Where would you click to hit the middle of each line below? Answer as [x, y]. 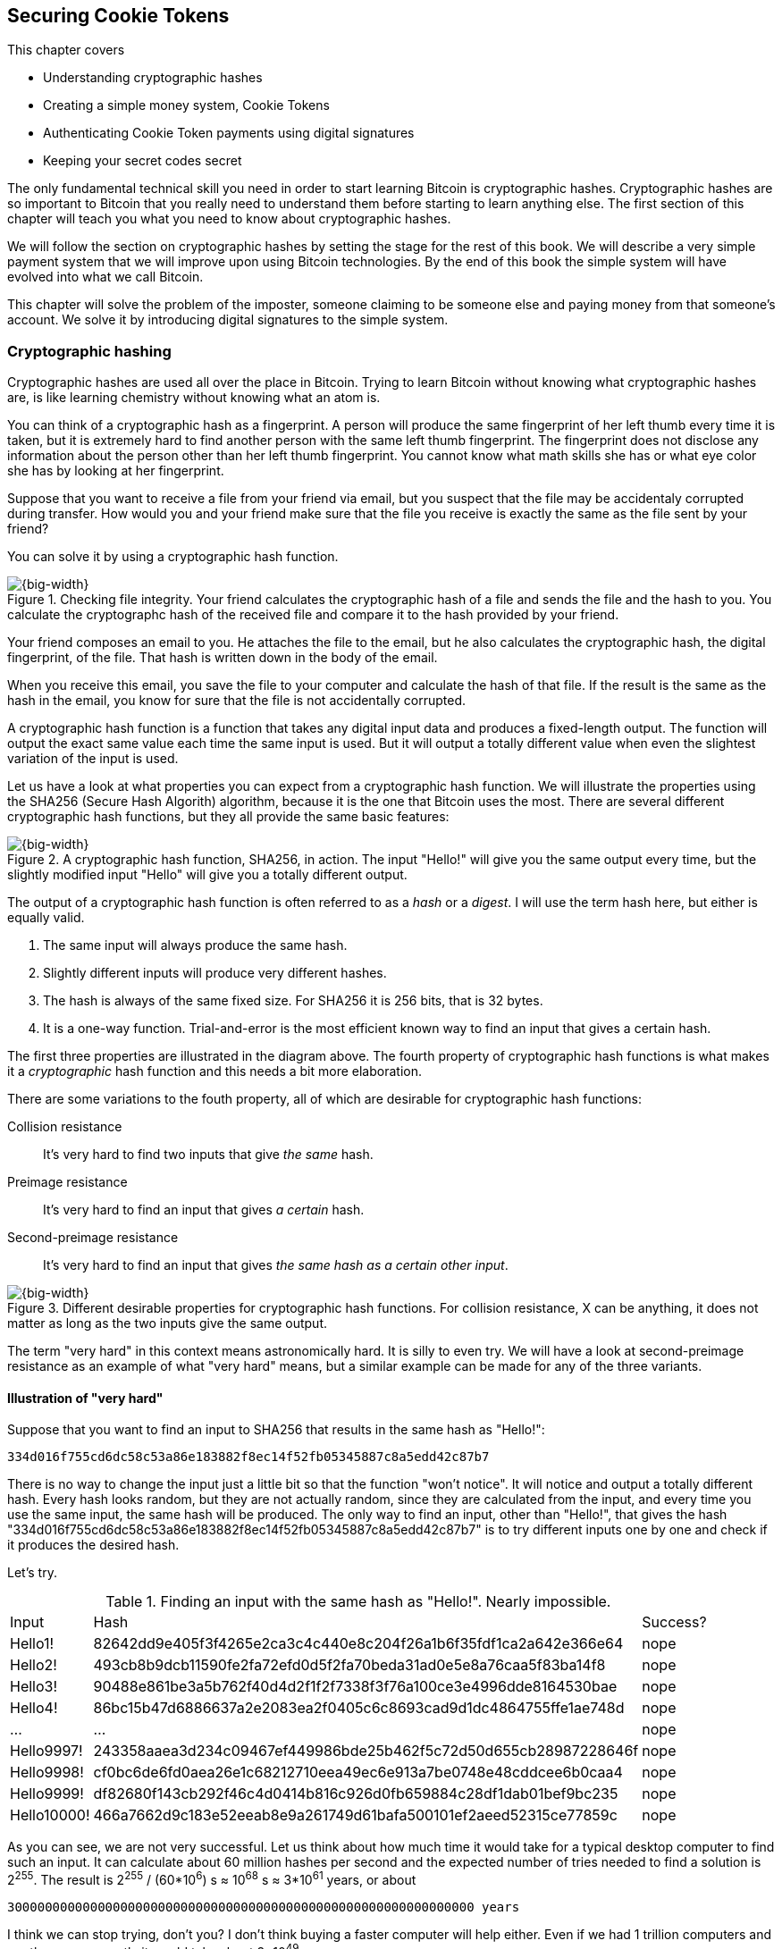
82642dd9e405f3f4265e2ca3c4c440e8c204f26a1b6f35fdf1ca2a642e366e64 [358, 1644]
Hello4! [34, 1708]
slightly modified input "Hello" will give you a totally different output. [207, 875]
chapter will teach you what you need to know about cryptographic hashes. [229, 219]
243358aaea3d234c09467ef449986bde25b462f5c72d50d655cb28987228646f [366, 1751]
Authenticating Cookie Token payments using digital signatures [229, 133]
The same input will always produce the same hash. [195, 945]
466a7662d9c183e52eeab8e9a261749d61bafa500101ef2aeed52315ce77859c [355, 1815]
